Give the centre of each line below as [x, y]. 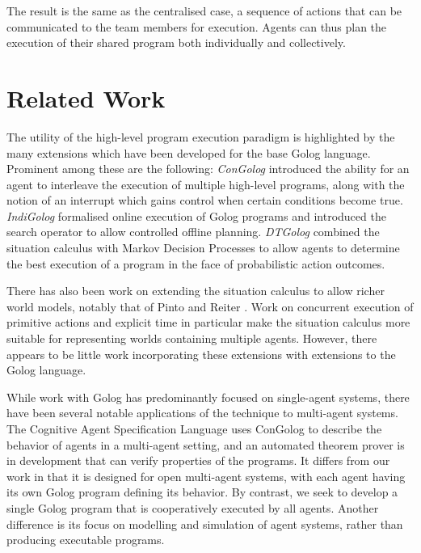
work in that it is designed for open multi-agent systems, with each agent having [206, 476]
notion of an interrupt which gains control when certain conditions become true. [205, 200]
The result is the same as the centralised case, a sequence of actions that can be [204, 11]
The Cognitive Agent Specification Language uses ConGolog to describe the [194, 428]
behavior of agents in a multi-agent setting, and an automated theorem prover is [206, 444]
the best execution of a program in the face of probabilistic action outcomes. [196, 263]
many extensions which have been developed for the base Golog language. [189, 152]
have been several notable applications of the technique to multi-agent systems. [202, 413]
